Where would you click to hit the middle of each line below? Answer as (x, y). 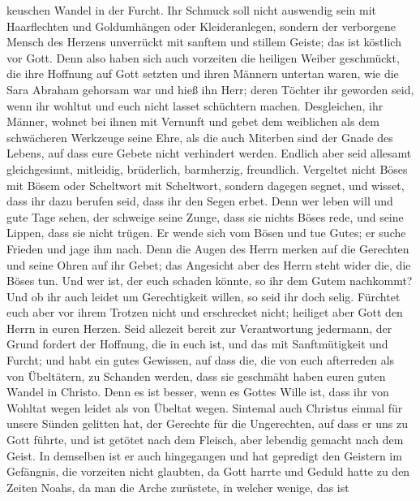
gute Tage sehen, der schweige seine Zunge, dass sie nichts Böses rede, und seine (205, 216)
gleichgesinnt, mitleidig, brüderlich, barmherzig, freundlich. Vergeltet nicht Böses (207, 168)
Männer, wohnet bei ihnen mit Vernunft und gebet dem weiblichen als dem (193, 121)
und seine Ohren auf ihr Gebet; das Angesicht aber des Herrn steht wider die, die (209, 264)
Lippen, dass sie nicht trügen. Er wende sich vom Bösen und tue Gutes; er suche (206, 233)
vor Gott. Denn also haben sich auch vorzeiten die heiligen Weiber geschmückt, (203, 57)
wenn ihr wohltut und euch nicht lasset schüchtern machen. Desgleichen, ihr (195, 105)
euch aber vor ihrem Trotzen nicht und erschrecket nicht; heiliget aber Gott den (205, 312)
